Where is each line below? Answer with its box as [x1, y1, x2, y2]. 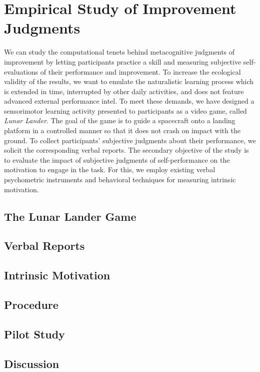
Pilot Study [4, 326, 65, 341]
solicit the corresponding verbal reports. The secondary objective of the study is [4, 145, 249, 155]
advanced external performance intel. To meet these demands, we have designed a [4, 96, 254, 106]
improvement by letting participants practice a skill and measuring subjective [4, 56, 241, 67]
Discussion [4, 355, 59, 371]
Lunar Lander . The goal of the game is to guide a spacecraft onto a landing [4, 115, 235, 126]
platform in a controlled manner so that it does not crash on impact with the [4, 125, 240, 136]
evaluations [4, 66, 38, 77]
